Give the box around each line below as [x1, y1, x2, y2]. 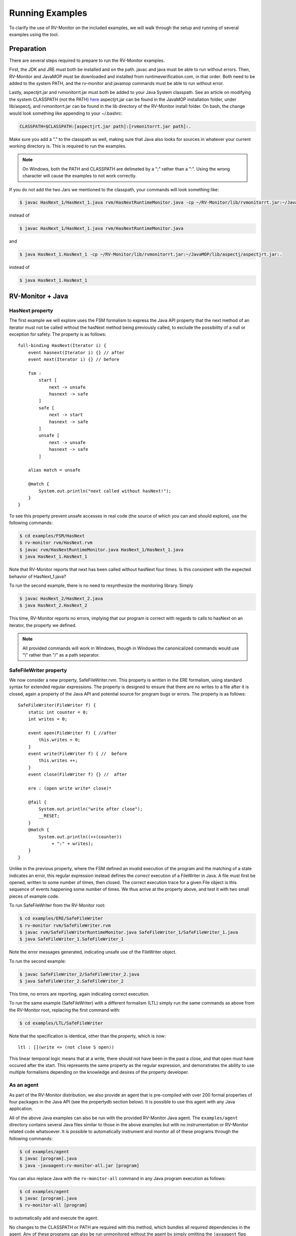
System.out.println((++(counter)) [38, 834, 122, 839]
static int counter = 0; [28, 709, 88, 715]
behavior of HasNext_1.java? [9, 574, 67, 579]
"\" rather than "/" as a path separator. [22, 652, 100, 658]
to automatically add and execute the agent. [9, 1215, 99, 1221]
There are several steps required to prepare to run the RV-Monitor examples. [9, 57, 165, 63]
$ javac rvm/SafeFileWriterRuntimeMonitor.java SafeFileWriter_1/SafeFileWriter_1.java [19, 929, 238, 935]
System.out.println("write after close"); [38, 806, 143, 812]
